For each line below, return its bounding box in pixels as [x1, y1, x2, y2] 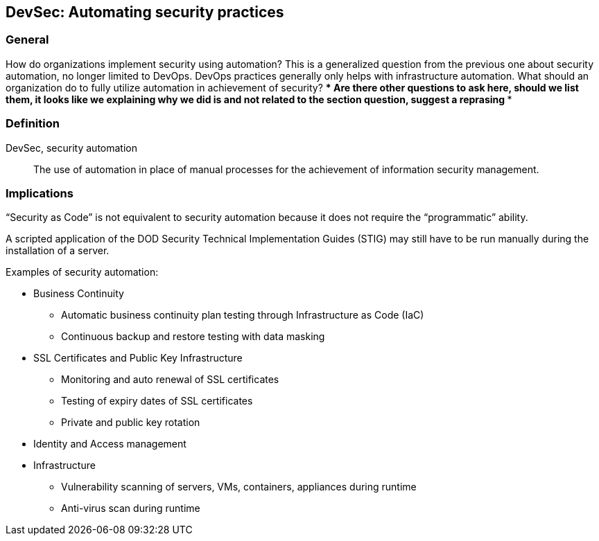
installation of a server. [6, 245, 110, 257]
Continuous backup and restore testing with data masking [61, 330, 325, 343]
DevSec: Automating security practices [6, 3, 284, 21]
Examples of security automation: [6, 266, 159, 278]
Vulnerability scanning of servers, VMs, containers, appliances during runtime [61, 481, 417, 493]
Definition [6, 116, 60, 131]
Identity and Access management [33, 438, 186, 450]
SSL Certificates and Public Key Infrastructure [33, 352, 243, 364]
